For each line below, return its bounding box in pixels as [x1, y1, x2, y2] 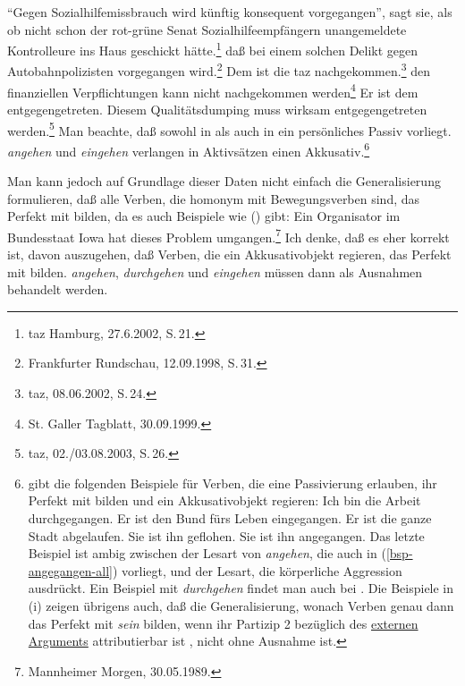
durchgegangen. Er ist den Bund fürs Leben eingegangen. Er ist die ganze [28, 509, 432, 527]
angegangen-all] [28, 561, 113, 580]
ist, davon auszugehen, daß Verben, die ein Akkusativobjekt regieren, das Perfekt [7, 245, 452, 264]
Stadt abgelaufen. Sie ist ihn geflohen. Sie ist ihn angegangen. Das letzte [28, 526, 425, 545]
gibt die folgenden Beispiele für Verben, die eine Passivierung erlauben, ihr [28, 473, 437, 492]
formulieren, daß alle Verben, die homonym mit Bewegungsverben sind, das [7, 189, 420, 207]
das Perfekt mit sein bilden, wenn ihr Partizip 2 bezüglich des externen [28, 614, 418, 632]
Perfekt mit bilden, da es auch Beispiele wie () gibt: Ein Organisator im [7, 207, 401, 225]
